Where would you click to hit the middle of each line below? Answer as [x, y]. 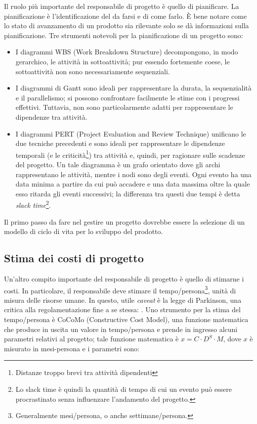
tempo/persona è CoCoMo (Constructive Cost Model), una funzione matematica [126, 319]
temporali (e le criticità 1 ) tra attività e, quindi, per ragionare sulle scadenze [130, 154]
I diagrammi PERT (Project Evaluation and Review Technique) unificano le [131, 133]
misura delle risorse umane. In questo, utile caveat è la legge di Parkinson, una [123, 300]
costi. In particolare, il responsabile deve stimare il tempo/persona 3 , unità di [120, 289]
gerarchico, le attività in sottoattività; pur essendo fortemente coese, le [123, 61]
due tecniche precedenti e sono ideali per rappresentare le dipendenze [120, 143]
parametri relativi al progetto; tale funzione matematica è [91, 339]
